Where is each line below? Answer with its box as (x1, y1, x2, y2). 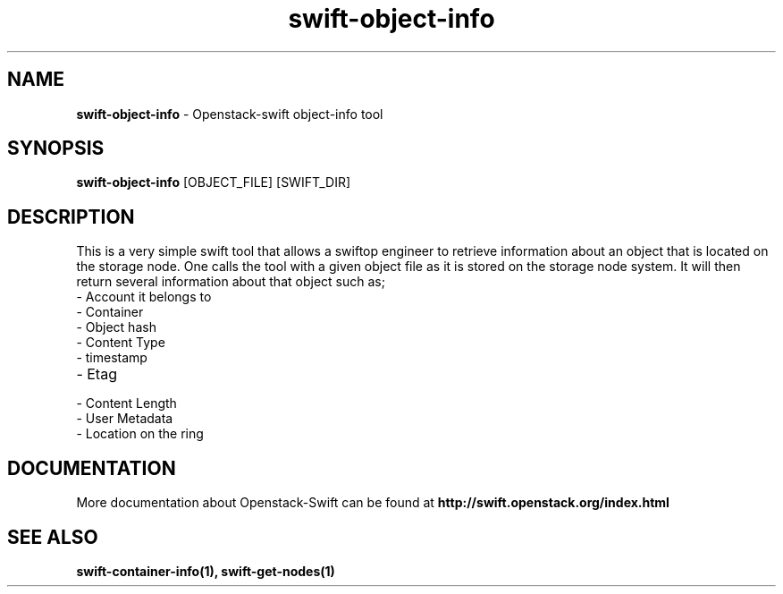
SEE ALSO (7, 525, 98, 548)
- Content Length (76, 395, 177, 412)
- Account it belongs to (76, 289, 212, 305)
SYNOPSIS (7, 137, 105, 160)
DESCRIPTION (7, 205, 135, 228)
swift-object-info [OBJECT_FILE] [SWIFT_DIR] (76, 174, 351, 191)
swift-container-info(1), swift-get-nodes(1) (76, 563, 335, 579)
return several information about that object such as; (76, 274, 385, 290)
